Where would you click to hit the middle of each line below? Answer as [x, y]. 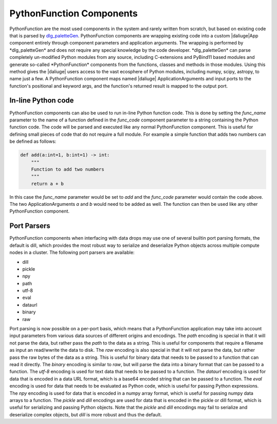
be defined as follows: [33, 141]
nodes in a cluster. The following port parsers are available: [72, 252]
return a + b [47, 184]
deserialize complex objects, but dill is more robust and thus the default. [86, 414]
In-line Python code [42, 101]
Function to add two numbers [68, 169]
